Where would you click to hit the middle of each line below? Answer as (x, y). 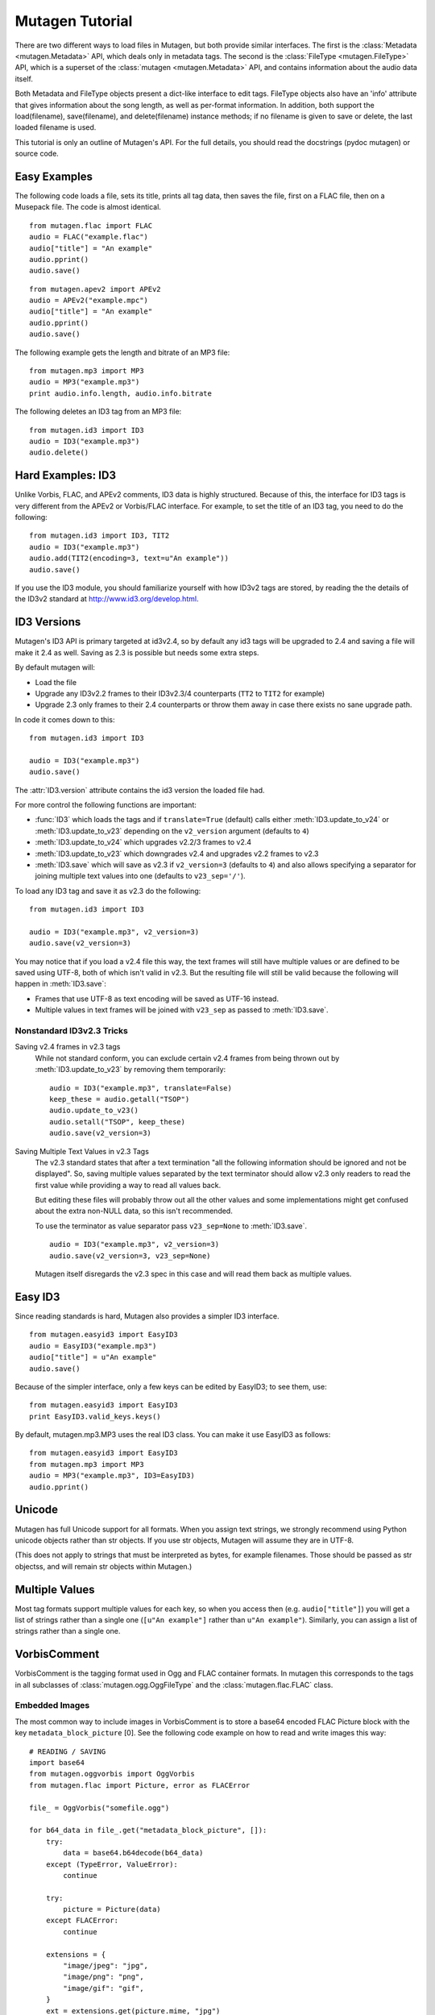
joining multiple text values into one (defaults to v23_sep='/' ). (140, 876)
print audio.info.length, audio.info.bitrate (121, 393)
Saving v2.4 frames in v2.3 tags (68, 1047)
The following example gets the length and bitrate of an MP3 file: (122, 352)
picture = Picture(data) (112, 1909)
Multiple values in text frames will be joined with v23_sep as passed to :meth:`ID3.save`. (182, 1010)
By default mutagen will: (55, 667)
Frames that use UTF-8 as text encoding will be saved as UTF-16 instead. (157, 999)
